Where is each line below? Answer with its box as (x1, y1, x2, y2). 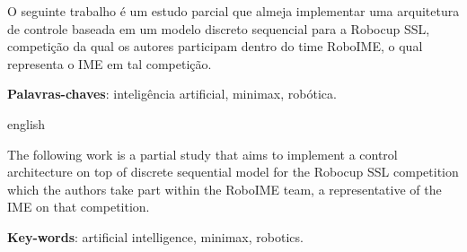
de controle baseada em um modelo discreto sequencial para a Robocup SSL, (7, 19, 430, 38)
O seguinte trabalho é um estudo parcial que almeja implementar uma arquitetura (7, 2, 460, 20)
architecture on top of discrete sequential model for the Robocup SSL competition (7, 162, 459, 181)
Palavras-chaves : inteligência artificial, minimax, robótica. (7, 84, 337, 103)
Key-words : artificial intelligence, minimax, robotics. (7, 227, 304, 246)
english (7, 114, 46, 133)
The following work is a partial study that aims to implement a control (7, 144, 398, 163)
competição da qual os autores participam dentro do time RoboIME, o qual (7, 37, 423, 56)
